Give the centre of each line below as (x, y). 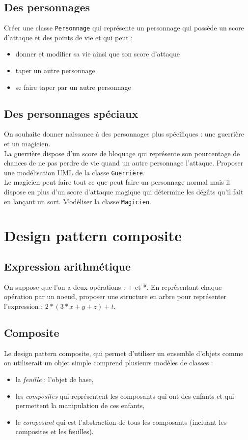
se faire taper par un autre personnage (73, 87)
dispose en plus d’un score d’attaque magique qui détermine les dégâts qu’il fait (124, 192)
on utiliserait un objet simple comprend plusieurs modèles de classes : (109, 363)
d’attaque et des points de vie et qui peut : (69, 37)
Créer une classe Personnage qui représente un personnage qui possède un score (124, 28)
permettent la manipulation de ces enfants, (80, 405)
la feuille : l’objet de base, (55, 379)
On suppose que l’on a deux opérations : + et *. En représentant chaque (113, 287)
